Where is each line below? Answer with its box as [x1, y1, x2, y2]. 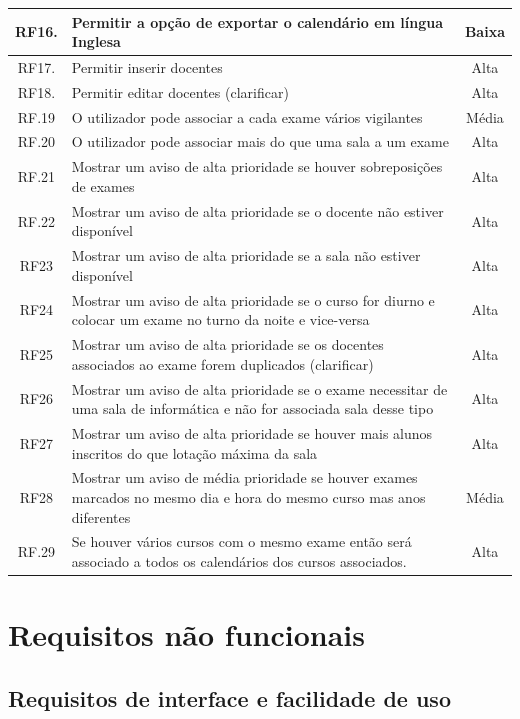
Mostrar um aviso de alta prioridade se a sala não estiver [71, 245, 421, 266]
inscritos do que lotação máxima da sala [71, 442, 318, 463]
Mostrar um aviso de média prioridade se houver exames [71, 467, 418, 488]
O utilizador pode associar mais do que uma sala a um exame [71, 131, 449, 152]
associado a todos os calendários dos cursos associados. [71, 551, 407, 571]
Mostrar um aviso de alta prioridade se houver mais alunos [71, 422, 433, 443]
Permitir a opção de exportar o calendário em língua [71, 11, 444, 32]
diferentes [71, 506, 131, 527]
